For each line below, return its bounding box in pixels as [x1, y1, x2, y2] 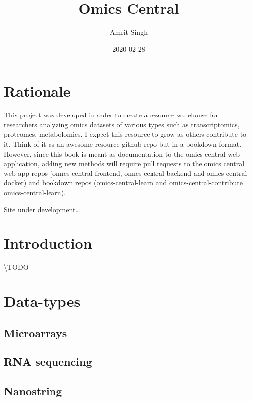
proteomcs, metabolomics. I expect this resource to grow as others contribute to [4, 129, 247, 139]
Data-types [4, 291, 81, 311]
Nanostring [4, 383, 62, 399]
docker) [4, 177, 27, 188]
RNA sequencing [4, 354, 92, 369]
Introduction [4, 233, 92, 253]
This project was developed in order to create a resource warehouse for [4, 110, 219, 120]
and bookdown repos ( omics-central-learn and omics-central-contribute [28, 177, 243, 188]
